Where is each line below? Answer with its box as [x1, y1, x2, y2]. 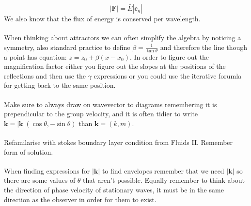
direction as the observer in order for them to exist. [4, 194, 157, 204]
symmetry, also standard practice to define [4, 42, 130, 52]
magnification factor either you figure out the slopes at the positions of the [4, 61, 226, 71]
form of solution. [4, 146, 53, 157]
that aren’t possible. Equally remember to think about [83, 175, 245, 185]
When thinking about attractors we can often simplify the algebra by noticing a [4, 32, 241, 43]
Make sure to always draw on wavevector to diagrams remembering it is [4, 99, 217, 109]
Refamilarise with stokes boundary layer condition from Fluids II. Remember [4, 137, 233, 147]
